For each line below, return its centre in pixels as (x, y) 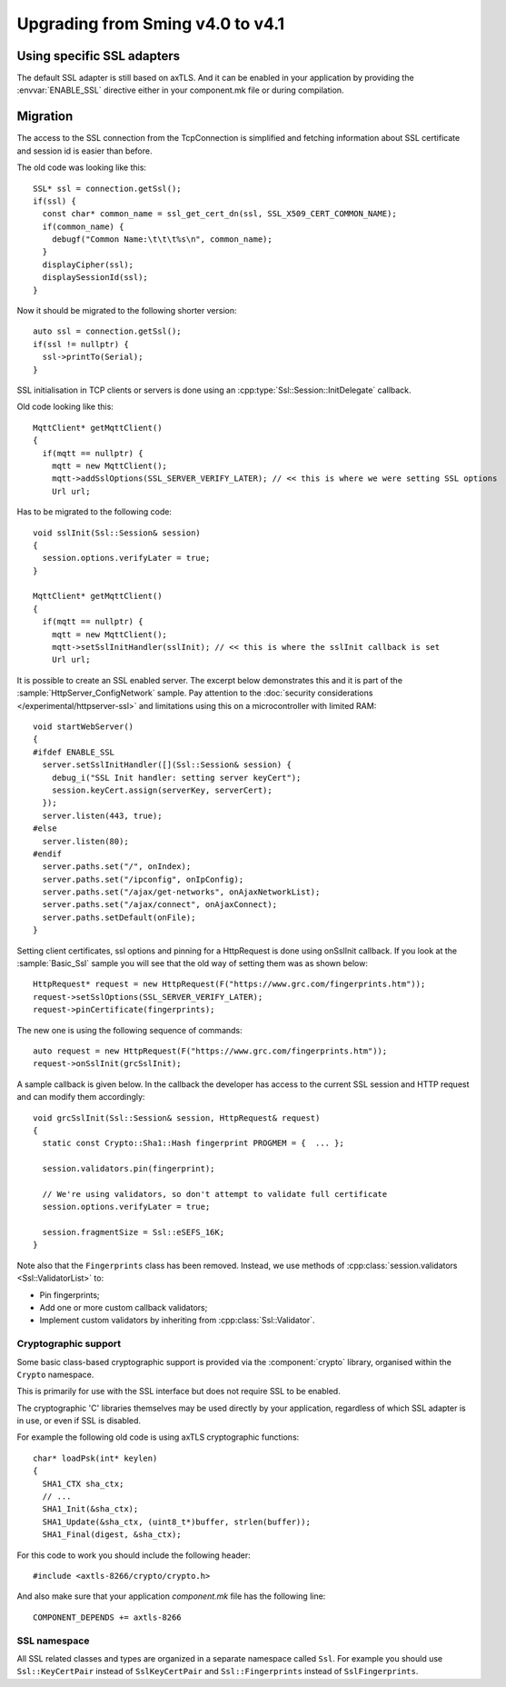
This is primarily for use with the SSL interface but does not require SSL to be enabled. (179, 1392)
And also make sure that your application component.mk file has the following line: (171, 1596)
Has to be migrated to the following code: (94, 512)
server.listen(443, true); (102, 815)
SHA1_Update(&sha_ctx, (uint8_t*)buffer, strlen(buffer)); (176, 1522)
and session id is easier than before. (84, 151)
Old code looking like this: (65, 407)
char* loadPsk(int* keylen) (95, 1458)
